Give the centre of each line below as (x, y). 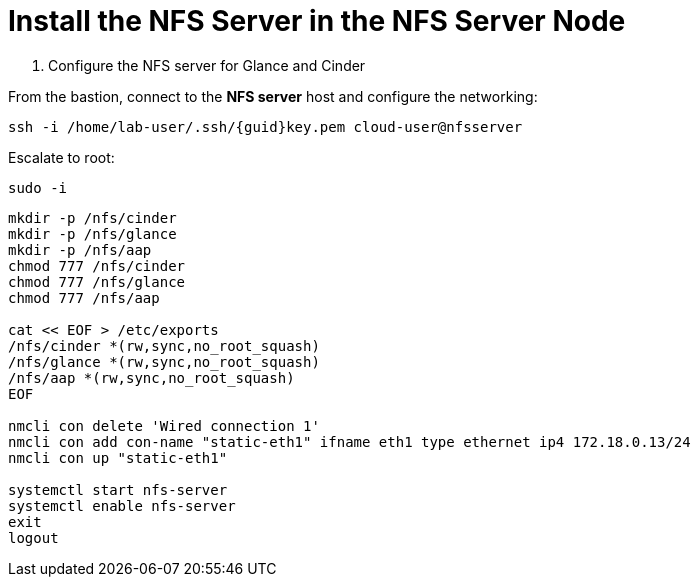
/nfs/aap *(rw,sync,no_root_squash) (151, 377)
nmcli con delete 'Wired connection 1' (164, 425)
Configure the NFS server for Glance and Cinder (207, 65)
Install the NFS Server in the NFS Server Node (317, 21)
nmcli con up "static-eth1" (118, 457)
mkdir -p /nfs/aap (80, 249)
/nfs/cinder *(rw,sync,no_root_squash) (164, 345)
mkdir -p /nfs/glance (92, 233)
